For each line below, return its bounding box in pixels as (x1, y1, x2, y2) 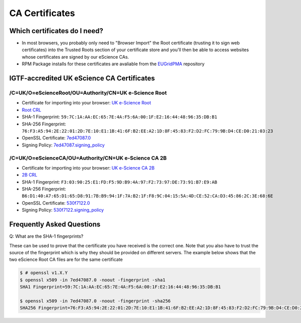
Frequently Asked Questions (9, 220, 101, 229)
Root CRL (22, 107, 42, 113)
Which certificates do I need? (9, 27, 103, 35)
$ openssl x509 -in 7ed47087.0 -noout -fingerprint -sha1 (20, 277, 166, 283)
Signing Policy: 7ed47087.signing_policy (22, 142, 105, 148)
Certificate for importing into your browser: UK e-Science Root (22, 100, 152, 106)
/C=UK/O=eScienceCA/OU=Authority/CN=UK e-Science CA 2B (9, 154, 167, 161)
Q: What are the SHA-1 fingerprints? (9, 233, 84, 239)
